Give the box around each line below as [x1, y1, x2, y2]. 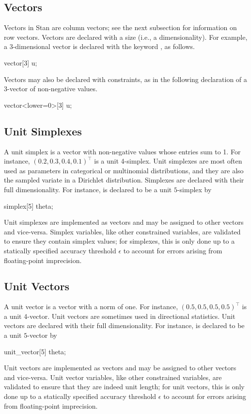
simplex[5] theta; [4, 200, 53, 211]
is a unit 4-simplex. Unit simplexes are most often [94, 156, 242, 166]
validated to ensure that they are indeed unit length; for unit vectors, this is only [4, 381, 245, 392]
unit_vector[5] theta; [4, 346, 66, 356]
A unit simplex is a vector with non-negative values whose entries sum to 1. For [4, 146, 241, 156]
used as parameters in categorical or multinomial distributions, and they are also [4, 165, 244, 175]
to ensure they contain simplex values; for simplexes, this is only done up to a [4, 236, 235, 246]
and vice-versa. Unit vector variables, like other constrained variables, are [4, 372, 222, 382]
